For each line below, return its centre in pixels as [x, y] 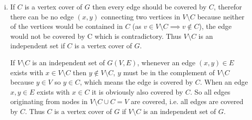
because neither [221, 16]
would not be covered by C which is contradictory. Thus [96, 36]
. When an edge [224, 82]
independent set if [38, 46]
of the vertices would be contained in [66, 26]
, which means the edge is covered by [136, 82]
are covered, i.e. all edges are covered [187, 101]
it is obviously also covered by [137, 91]
